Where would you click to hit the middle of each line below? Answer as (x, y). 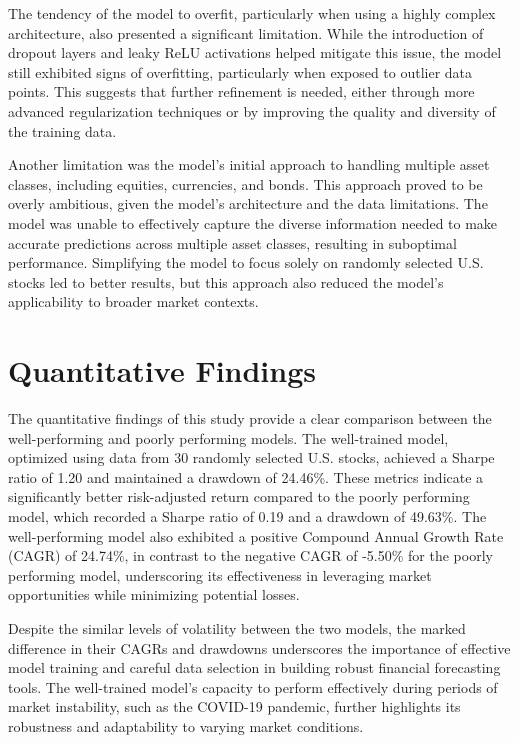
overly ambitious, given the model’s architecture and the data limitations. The (248, 203)
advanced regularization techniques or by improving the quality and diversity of (252, 110)
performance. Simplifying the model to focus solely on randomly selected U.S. (246, 262)
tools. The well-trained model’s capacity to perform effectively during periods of (253, 686)
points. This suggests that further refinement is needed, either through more (241, 91)
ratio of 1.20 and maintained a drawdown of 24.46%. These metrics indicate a (246, 476)
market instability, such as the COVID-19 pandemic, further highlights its (234, 706)
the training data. (62, 130)
